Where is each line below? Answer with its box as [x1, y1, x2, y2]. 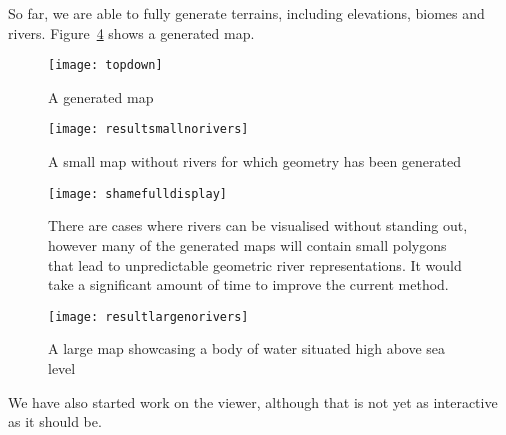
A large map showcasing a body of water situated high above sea [48, 338, 446, 359]
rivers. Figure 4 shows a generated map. [8, 22, 255, 43]
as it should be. [8, 411, 102, 432]
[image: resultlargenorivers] [48, 309, 249, 324]
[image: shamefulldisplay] [48, 186, 227, 201]
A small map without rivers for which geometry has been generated [48, 151, 462, 172]
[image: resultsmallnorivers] [48, 122, 249, 137]
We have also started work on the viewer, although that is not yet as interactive [8, 391, 498, 412]
